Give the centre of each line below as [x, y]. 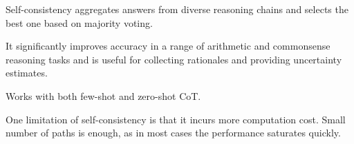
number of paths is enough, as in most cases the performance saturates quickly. [173, 133]
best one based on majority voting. [79, 22]
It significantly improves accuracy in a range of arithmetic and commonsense [168, 46]
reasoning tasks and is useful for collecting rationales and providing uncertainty [174, 59]
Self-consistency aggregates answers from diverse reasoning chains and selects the [177, 9]
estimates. [27, 73]
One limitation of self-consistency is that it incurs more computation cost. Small [176, 119]
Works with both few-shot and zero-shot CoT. [103, 95]
